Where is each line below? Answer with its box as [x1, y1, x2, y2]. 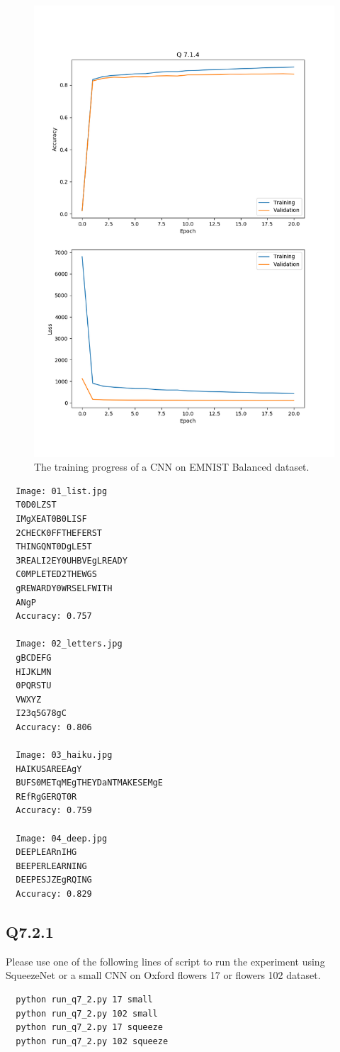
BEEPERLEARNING [16, 861, 87, 871]
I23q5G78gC [16, 708, 67, 719]
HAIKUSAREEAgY [16, 763, 82, 774]
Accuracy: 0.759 [16, 805, 92, 816]
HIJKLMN [16, 666, 52, 677]
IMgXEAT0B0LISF [16, 513, 87, 524]
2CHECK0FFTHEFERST [16, 527, 103, 538]
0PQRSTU [16, 681, 52, 691]
